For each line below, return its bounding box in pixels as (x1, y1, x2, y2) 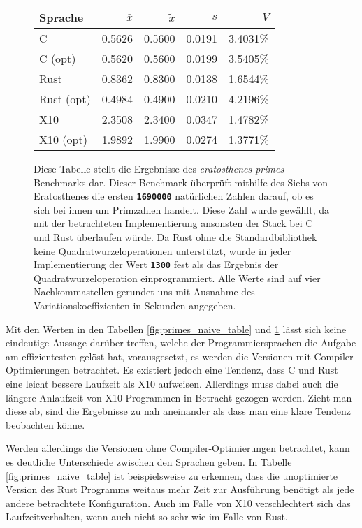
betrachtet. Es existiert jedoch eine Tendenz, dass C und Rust (73, 362, 338, 377)
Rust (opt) (39, 91, 91, 107)
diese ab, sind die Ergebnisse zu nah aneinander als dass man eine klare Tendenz (6, 404, 351, 418)
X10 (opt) (39, 131, 87, 147)
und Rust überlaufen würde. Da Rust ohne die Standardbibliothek (34, 230, 317, 244)
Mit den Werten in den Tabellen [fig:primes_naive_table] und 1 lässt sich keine (6, 321, 347, 336)
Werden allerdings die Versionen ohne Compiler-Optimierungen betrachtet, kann (6, 441, 350, 455)
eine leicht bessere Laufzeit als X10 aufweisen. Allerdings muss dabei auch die (6, 376, 338, 391)
